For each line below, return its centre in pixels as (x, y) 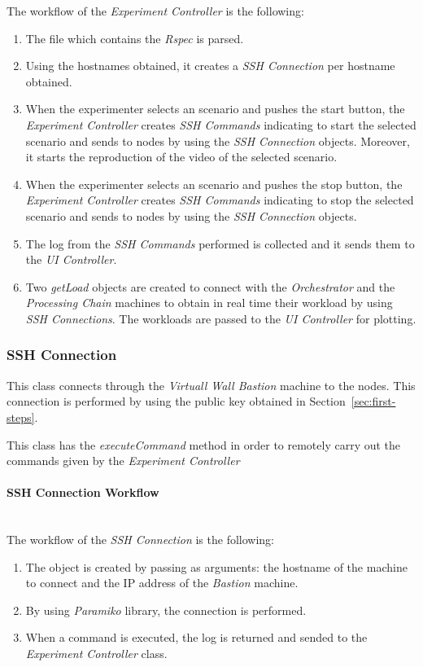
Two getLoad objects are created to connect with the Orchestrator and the (210, 286)
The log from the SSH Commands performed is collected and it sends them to (220, 243)
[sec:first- (373, 401)
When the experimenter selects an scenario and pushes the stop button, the (214, 184)
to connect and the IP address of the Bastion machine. (162, 583)
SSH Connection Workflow (83, 492)
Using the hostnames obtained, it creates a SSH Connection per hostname (210, 66)
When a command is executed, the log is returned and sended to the (196, 637)
